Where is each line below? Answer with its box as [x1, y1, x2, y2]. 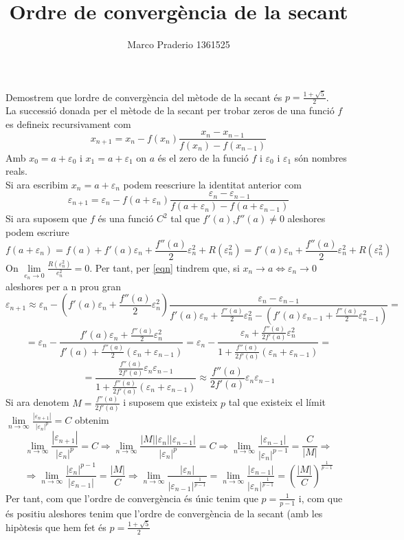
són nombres [294, 150, 347, 164]
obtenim [74, 413, 109, 427]
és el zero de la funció [157, 150, 249, 164]
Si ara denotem [5, 395, 69, 409]
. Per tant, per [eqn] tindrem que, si [89, 260, 240, 274]
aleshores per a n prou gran [5, 279, 121, 293]
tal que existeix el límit [228, 395, 326, 409]
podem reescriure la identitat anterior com [123, 177, 302, 191]
